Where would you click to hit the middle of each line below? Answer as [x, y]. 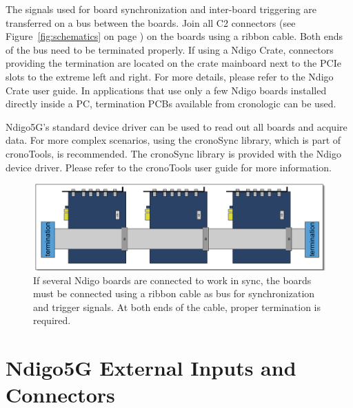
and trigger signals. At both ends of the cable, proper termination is [177, 307]
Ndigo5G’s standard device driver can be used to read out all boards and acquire [176, 126]
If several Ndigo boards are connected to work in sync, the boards [172, 280]
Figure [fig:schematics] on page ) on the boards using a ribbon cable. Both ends [174, 36]
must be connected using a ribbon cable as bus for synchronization [174, 293]
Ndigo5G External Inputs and [151, 368]
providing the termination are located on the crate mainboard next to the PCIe [173, 63]
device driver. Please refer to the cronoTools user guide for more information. [169, 167]
